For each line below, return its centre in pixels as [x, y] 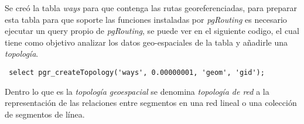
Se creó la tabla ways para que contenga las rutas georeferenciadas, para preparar [151, 8]
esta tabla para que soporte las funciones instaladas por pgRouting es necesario [146, 19]
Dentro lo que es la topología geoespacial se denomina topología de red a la [137, 91]
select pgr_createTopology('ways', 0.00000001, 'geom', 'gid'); [137, 72]
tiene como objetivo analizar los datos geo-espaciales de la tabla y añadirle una [146, 42]
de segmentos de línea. [45, 114]
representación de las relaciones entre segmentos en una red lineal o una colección [151, 103]
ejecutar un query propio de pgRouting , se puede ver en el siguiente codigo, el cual [152, 31]
